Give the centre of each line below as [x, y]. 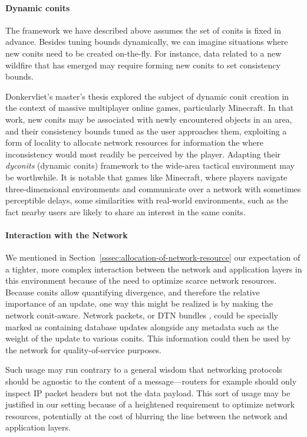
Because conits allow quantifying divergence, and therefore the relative [133, 292]
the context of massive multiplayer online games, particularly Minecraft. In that [150, 108]
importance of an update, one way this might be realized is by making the [139, 303]
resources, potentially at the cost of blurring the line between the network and [146, 415]
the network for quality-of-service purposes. [83, 349]
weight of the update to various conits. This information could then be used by [148, 338]
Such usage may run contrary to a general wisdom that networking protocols [144, 369]
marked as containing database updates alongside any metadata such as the [142, 326]
